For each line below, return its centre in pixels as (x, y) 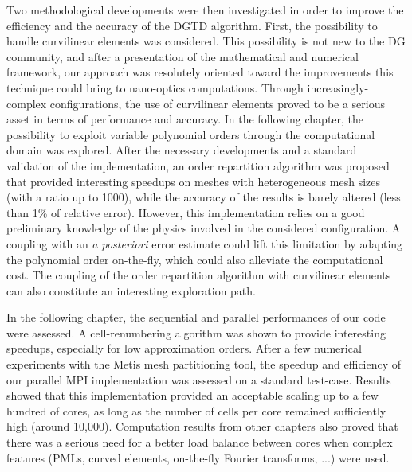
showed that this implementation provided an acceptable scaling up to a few (192, 395)
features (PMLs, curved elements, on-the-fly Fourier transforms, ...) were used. (198, 457)
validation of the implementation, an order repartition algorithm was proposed (198, 165)
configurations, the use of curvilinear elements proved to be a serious (218, 103)
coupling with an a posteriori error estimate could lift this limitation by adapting (205, 243)
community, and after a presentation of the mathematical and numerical (182, 56)
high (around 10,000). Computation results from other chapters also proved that (202, 426)
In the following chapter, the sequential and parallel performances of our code (196, 317)
